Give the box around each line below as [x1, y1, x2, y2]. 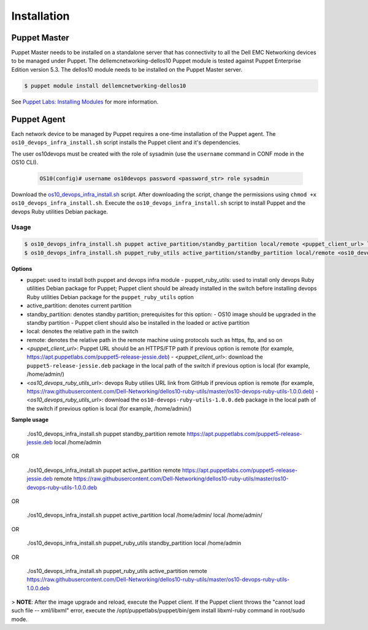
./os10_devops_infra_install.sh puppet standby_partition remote [26, 430, 186, 438]
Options [11, 265, 33, 272]
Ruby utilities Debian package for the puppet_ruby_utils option [26, 293, 194, 300]
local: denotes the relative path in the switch [26, 328, 139, 335]
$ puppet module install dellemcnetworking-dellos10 [24, 82, 186, 89]
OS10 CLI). [11, 158, 39, 165]
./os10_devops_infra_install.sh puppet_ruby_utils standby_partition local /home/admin [26, 539, 242, 547]
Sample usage [11, 416, 49, 423]
